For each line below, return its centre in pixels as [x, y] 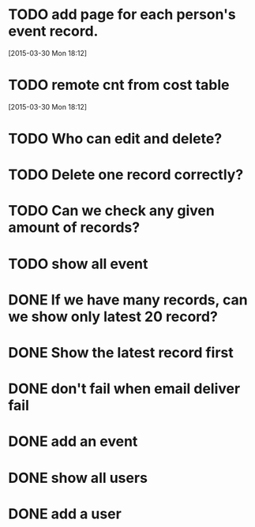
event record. [53, 31]
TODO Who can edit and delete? [115, 139]
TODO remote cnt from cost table [119, 85]
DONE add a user [65, 514]
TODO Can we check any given [111, 211]
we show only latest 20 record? [113, 316]
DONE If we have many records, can [128, 299]
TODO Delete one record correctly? [126, 175]
